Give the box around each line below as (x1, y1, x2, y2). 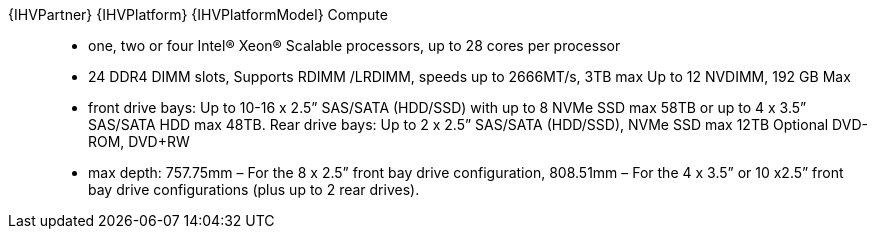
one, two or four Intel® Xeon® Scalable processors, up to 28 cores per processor (88, 37, 621, 54)
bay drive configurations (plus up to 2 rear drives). (88, 181, 420, 198)
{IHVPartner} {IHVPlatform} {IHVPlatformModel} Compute (8, 6, 388, 23)
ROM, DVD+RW (88, 133, 190, 150)
